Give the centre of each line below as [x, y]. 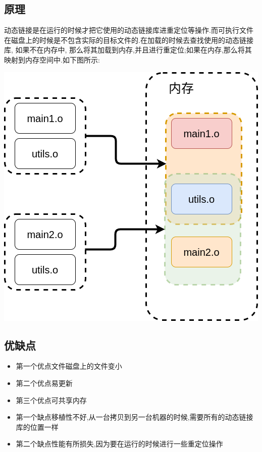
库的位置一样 [37, 427]
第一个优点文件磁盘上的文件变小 [69, 366]
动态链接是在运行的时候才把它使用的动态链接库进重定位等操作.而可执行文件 [129, 30]
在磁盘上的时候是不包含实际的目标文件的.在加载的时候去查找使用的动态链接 [129, 40]
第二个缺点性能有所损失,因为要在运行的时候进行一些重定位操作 [119, 444]
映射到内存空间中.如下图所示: [52, 59]
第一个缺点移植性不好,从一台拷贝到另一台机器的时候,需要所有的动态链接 [135, 417]
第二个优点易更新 [44, 383]
